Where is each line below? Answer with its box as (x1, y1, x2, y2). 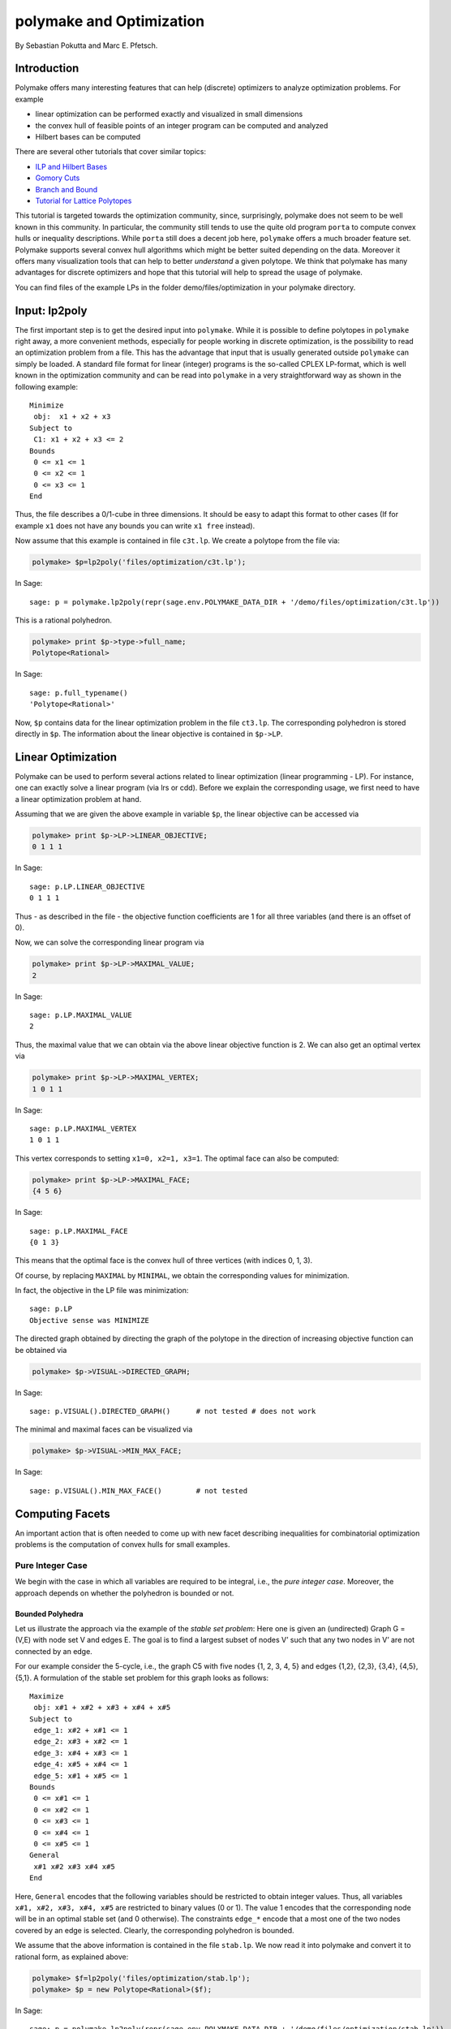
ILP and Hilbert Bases (35, 162, 108, 171)
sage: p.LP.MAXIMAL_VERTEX (29, 1124, 137, 1133)
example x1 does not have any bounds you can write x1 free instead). (15, 520, 256, 531)
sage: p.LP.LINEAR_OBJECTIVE (29, 881, 145, 891)
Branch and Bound (35, 184, 98, 194)
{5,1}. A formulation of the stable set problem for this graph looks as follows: (15, 1673, 269, 1682)
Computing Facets (15, 1506, 110, 1521)
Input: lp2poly (15, 304, 88, 317)
